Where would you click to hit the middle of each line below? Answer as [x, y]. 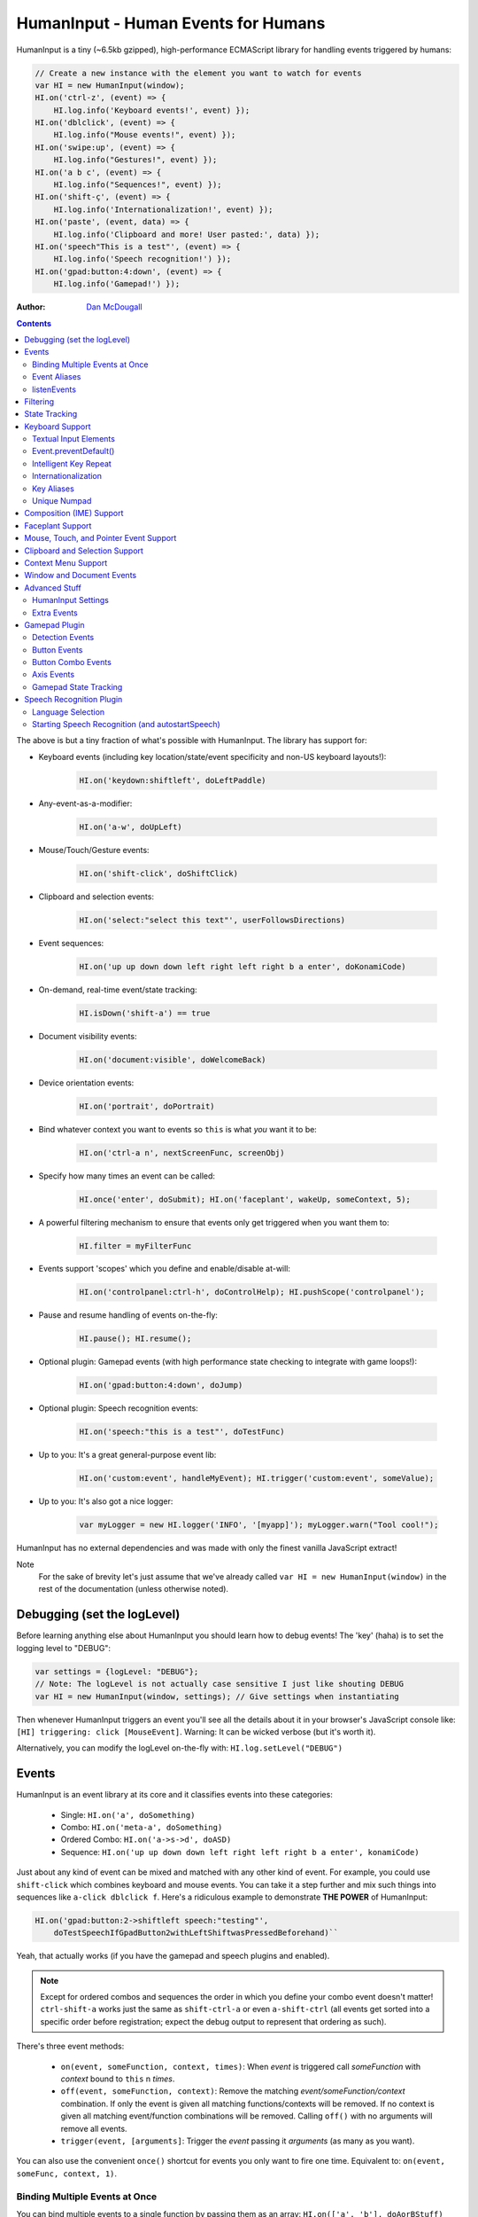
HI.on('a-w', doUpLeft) [131, 826]
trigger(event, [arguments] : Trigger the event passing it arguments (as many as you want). [238, 2141]
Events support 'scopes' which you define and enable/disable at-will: [165, 1269]
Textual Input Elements [73, 439]
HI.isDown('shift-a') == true [145, 1013]
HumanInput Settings [71, 600]
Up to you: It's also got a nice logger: [106, 1501]
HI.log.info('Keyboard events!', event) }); [152, 110]
